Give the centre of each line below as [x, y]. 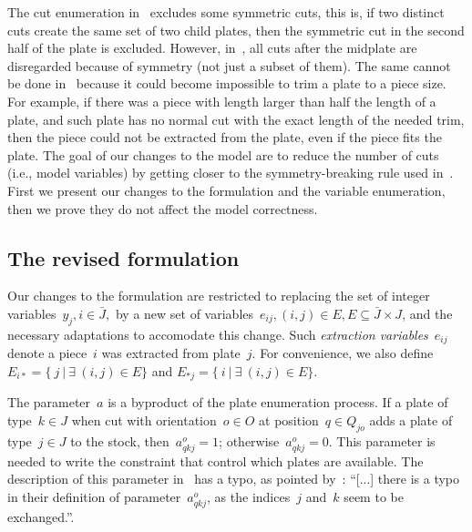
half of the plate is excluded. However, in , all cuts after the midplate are [212, 48]
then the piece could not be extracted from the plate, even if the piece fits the [225, 137]
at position [289, 419]
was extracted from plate [171, 353]
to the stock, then [120, 440]
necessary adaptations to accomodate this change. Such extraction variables [218, 334]
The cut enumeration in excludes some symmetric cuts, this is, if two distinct [226, 12]
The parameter [49, 402]
